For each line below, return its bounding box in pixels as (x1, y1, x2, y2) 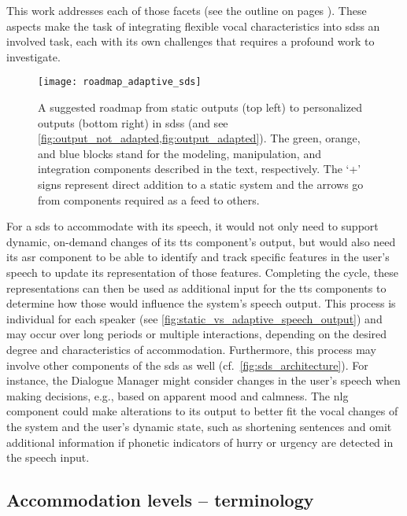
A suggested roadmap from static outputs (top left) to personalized (38, 99, 362, 116)
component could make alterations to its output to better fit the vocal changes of (6, 403, 398, 419)
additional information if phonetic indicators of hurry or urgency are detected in (6, 433, 394, 450)
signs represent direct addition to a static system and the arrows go (38, 176, 364, 192)
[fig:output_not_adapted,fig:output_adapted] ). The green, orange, (38, 130, 361, 146)
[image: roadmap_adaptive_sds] (38, 76, 202, 88)
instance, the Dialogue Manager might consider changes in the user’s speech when (6, 372, 401, 389)
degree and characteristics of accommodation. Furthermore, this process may (6, 341, 376, 357)
